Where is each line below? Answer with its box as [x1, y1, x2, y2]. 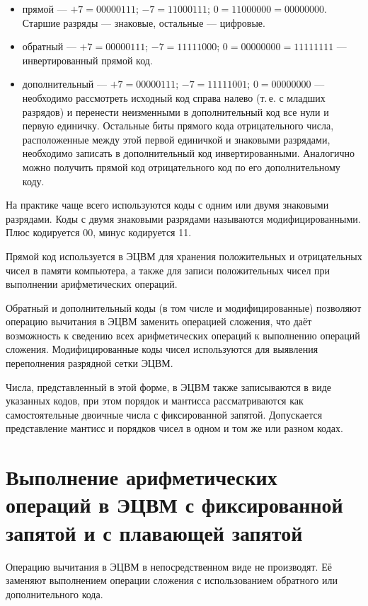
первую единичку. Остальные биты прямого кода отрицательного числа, [22, 118, 334, 133]
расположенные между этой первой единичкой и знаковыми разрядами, [22, 132, 330, 146]
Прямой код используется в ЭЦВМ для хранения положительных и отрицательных [6, 248, 362, 263]
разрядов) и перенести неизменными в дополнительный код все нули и [22, 104, 329, 119]
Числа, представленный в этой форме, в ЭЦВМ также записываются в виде [6, 379, 332, 394]
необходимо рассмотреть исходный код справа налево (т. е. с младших [22, 90, 326, 105]
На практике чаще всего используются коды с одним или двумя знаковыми [6, 197, 329, 212]
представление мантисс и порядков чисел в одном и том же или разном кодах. [6, 421, 343, 436]
